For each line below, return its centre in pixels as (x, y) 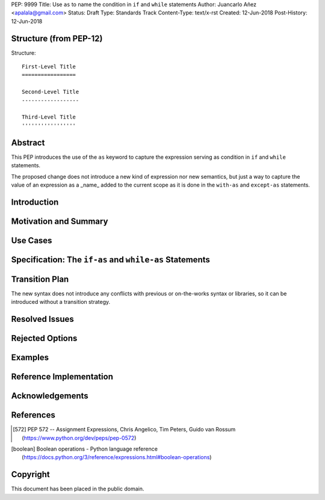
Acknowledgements (50, 396)
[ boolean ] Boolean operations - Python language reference (84, 449)
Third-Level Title (49, 117)
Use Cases (32, 240)
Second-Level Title (51, 92)
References (33, 415)
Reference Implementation (62, 377)
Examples (30, 358)
